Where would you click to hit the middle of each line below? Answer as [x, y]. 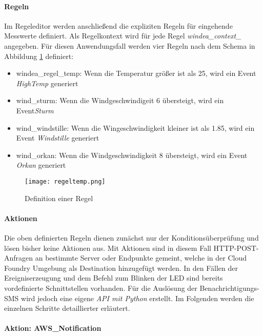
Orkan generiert [41, 165]
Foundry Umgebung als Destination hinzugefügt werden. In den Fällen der [121, 268]
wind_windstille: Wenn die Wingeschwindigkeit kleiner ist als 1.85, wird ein [135, 127]
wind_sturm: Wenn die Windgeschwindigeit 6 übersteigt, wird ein [120, 100]
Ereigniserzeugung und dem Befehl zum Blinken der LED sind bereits [114, 278]
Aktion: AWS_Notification [53, 328]
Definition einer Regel [59, 198]
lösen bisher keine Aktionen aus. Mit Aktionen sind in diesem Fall [108, 248]
